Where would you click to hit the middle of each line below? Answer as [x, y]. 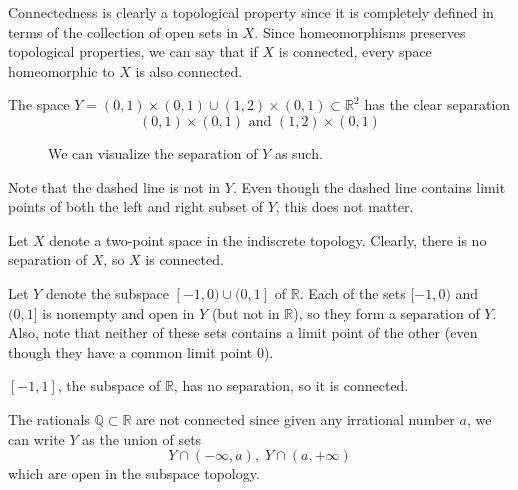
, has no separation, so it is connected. [291, 385]
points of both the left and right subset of [136, 206]
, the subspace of [109, 385]
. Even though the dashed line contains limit [369, 186]
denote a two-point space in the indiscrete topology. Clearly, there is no [268, 239]
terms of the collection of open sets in [123, 31]
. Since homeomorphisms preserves [360, 31]
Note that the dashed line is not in [114, 186]
